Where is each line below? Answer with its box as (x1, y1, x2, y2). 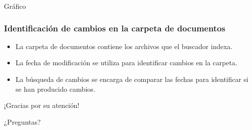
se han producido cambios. (15, 83, 95, 94)
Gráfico (4, 1, 26, 11)
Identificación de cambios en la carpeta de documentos (4, 22, 225, 34)
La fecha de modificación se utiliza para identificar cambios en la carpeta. (15, 57, 237, 68)
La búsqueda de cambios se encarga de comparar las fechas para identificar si (15, 74, 249, 84)
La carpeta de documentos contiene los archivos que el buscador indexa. (15, 41, 233, 51)
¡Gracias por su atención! (4, 100, 80, 110)
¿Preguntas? (4, 116, 41, 127)
